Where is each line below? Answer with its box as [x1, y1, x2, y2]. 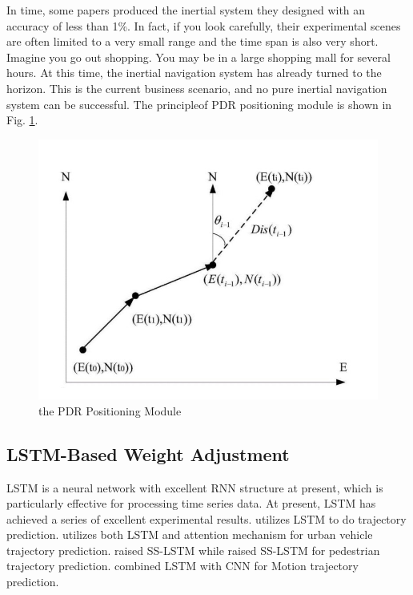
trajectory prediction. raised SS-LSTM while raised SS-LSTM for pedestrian [6, 541, 380, 558]
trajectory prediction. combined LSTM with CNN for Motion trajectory [6, 557, 359, 574]
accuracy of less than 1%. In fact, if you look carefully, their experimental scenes [6, 17, 401, 34]
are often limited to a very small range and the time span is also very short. [6, 33, 379, 50]
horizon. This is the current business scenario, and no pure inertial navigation [6, 79, 387, 96]
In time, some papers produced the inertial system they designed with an [6, 2, 366, 18]
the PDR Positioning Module [38, 402, 182, 419]
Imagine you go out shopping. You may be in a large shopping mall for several [6, 48, 391, 65]
